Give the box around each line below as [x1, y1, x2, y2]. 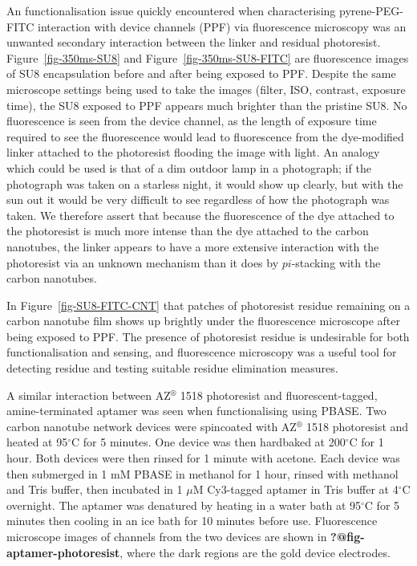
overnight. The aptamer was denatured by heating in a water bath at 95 [6, 496, 362, 513]
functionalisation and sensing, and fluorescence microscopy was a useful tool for [6, 344, 397, 360]
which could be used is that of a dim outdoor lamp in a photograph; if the [6, 159, 371, 176]
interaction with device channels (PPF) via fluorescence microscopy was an [38, 18, 407, 35]
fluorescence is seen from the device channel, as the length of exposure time [6, 112, 377, 129]
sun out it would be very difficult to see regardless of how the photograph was [6, 191, 390, 208]
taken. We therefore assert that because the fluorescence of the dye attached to [6, 206, 395, 223]
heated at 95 [6, 434, 68, 450]
